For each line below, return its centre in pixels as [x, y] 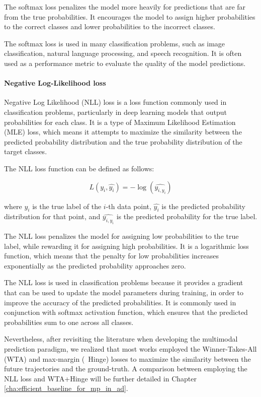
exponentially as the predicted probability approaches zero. [95, 265]
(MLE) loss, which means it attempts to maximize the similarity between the [123, 132]
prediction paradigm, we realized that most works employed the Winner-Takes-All [130, 349]
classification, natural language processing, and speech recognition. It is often [123, 53]
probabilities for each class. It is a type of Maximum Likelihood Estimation [120, 122]
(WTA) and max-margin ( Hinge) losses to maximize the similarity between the [127, 358]
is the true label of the [67, 206]
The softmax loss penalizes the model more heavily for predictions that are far [125, 7]
